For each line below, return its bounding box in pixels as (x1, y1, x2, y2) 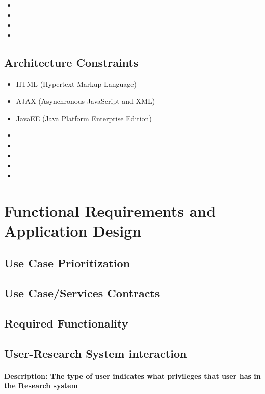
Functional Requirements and (4, 200, 216, 221)
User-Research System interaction (4, 345, 187, 361)
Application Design (4, 220, 142, 241)
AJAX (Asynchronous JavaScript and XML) (16, 96, 155, 106)
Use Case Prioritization (4, 255, 130, 271)
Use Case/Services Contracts (4, 285, 160, 301)
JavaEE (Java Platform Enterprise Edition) (16, 112, 152, 123)
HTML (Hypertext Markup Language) (16, 78, 137, 89)
